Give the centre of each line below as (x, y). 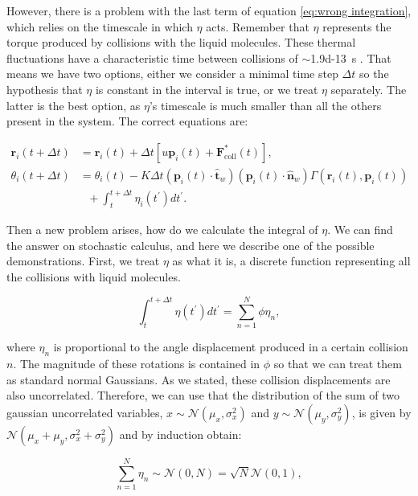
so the (374, 74)
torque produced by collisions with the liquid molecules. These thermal (181, 42)
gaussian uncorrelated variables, (85, 412)
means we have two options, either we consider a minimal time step (172, 74)
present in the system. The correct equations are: (127, 121)
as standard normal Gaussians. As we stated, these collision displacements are (199, 379)
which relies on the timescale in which (100, 26)
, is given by (381, 412)
